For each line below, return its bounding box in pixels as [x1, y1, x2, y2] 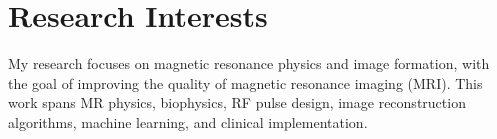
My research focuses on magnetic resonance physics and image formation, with [8, 53, 490, 74]
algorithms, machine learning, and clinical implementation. [8, 111, 368, 132]
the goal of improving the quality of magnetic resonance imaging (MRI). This [8, 72, 483, 93]
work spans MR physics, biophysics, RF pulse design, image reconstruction [8, 92, 466, 113]
